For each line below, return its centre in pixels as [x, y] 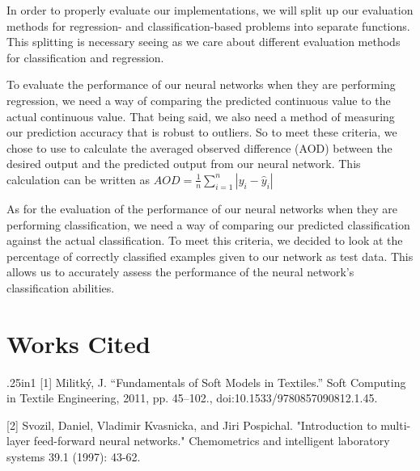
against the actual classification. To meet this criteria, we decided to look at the [205, 240]
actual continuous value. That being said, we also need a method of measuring [201, 116]
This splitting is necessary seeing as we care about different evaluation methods [204, 42]
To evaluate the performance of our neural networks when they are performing [201, 84]
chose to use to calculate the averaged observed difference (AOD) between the [199, 147]
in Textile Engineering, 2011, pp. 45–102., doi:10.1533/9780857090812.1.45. [192, 398]
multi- [396, 425]
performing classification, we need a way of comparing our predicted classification [208, 224]
